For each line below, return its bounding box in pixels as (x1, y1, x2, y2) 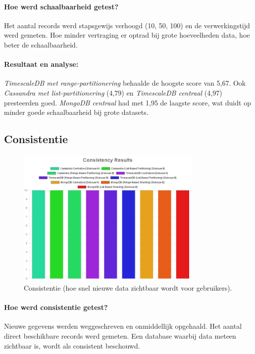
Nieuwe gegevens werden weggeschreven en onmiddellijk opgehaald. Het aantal (4, 321, 242, 331)
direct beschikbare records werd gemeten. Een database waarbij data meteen (4, 330, 236, 341)
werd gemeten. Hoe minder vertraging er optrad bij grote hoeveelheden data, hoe (4, 30, 250, 40)
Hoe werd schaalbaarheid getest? (4, 1, 119, 11)
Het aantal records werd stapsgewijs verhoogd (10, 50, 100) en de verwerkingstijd (4, 20, 250, 30)
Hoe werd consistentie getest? (4, 302, 108, 312)
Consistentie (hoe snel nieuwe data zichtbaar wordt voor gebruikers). (24, 282, 232, 293)
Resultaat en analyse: (4, 59, 79, 69)
